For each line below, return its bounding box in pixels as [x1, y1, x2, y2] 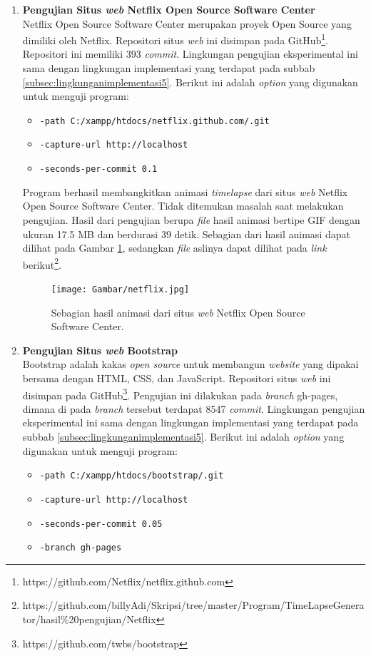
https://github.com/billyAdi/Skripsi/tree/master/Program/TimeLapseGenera [22, 598, 365, 613]
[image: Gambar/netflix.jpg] [51, 285, 190, 294]
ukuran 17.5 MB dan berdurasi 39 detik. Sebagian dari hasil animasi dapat [22, 226, 350, 241]
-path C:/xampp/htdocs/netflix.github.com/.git [39, 116, 270, 126]
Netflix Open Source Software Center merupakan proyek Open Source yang [22, 16, 352, 31]
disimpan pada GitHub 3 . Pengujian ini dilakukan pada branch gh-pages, [22, 385, 338, 402]
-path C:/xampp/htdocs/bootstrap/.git [39, 471, 224, 481]
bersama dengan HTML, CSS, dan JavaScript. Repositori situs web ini [22, 371, 331, 386]
